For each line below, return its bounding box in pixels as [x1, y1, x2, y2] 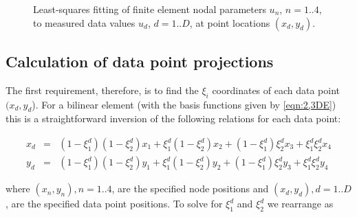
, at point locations [189, 15, 270, 30]
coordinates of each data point [212, 82, 340, 97]
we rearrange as [267, 196, 334, 211]
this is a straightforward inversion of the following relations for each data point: [6, 111, 341, 126]
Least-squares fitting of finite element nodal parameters [33, 2, 266, 16]
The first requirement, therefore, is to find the [6, 82, 199, 97]
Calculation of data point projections [6, 50, 274, 71]
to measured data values [33, 15, 136, 30]
